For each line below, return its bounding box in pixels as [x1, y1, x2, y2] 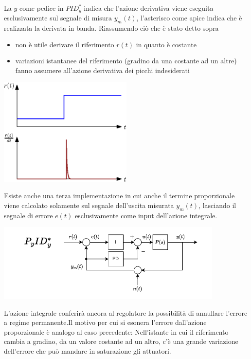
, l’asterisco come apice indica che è [136, 13, 242, 23]
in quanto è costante [136, 39, 197, 49]
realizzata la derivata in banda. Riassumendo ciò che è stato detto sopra [4, 23, 219, 33]
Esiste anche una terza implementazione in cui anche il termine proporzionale [4, 190, 235, 201]
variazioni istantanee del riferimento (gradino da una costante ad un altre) [15, 56, 237, 66]
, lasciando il [198, 200, 236, 210]
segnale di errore [4, 210, 53, 220]
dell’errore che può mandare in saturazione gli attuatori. [4, 345, 171, 356]
